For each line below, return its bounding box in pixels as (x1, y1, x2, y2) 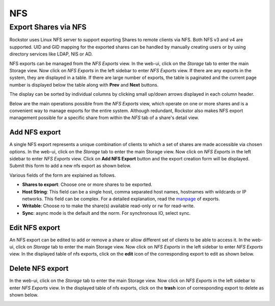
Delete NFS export (9, 264, 69, 273)
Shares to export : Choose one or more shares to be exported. (22, 181, 153, 188)
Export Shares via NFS (9, 22, 87, 32)
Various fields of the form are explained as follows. (9, 172, 116, 178)
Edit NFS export (9, 223, 61, 232)
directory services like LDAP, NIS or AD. (9, 51, 93, 57)
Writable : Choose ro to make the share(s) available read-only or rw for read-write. (22, 203, 195, 209)
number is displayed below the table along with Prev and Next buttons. (9, 81, 159, 88)
